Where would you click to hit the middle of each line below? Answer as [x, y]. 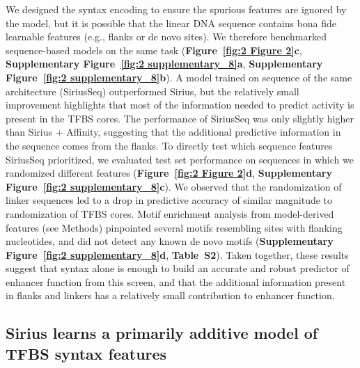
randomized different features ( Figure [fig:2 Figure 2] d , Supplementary [169, 173]
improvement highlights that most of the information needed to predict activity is [180, 105]
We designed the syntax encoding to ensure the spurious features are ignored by [176, 9]
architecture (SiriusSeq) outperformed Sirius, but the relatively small [152, 91]
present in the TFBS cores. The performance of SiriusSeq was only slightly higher [180, 118]
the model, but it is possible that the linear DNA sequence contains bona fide [171, 23]
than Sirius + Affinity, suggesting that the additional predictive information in [173, 132]
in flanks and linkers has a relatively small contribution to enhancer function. [170, 295]
